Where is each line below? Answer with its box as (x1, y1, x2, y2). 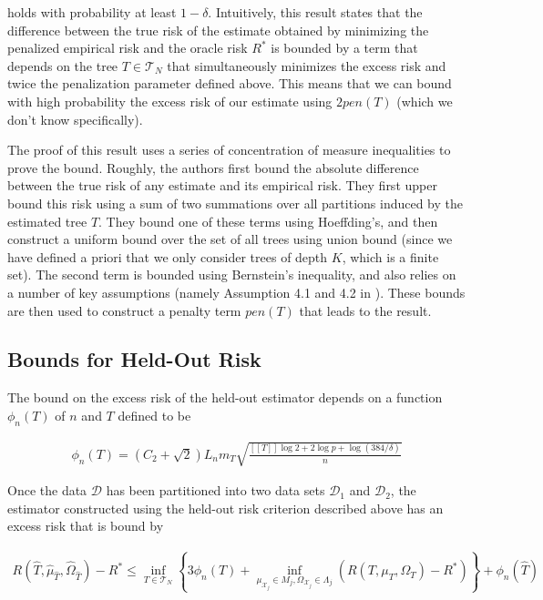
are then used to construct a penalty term (7, 300, 241, 320)
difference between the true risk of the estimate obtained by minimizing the (7, 20, 429, 39)
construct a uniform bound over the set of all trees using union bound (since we (7, 229, 453, 249)
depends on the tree (7, 56, 118, 75)
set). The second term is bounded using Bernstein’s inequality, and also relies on (7, 265, 456, 284)
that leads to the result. (299, 300, 432, 320)
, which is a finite (342, 247, 439, 266)
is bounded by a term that (271, 38, 418, 57)
